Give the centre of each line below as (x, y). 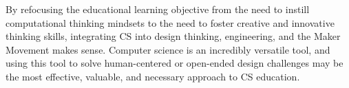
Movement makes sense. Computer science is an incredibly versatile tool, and (168, 49)
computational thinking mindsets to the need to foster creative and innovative (170, 22)
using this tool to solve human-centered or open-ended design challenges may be (174, 63)
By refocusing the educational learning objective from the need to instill (158, 9)
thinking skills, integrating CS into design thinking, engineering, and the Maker (173, 36)
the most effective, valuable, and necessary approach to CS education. (153, 76)
